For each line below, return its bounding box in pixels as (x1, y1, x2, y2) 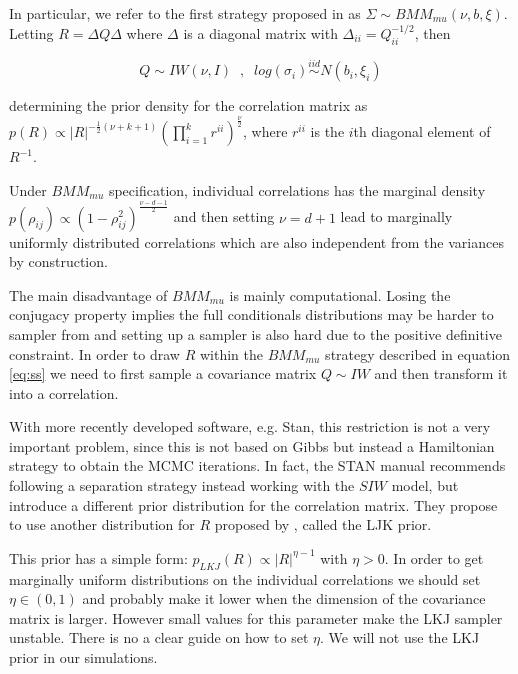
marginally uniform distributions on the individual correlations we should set (9, 568, 481, 589)
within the (199, 343, 263, 364)
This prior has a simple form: (9, 547, 188, 568)
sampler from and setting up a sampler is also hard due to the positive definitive (9, 323, 502, 344)
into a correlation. (9, 382, 119, 403)
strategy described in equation (325, 343, 511, 364)
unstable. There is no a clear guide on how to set (9, 627, 309, 648)
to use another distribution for (9, 514, 195, 535)
